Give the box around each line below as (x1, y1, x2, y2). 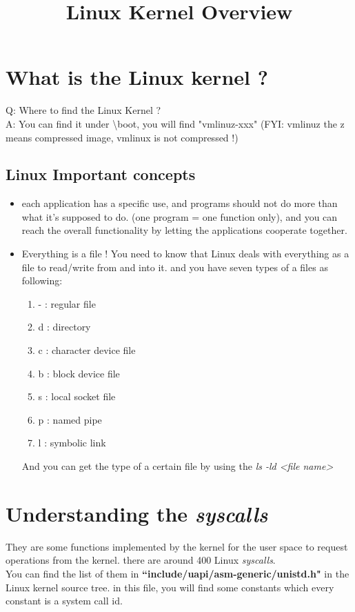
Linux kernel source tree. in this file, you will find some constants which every (6, 580, 334, 594)
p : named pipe (38, 412, 102, 426)
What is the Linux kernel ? (6, 63, 268, 91)
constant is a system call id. (6, 593, 123, 608)
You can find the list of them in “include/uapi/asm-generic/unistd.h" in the (6, 566, 349, 580)
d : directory (38, 319, 91, 334)
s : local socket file (38, 389, 116, 404)
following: (21, 273, 63, 288)
